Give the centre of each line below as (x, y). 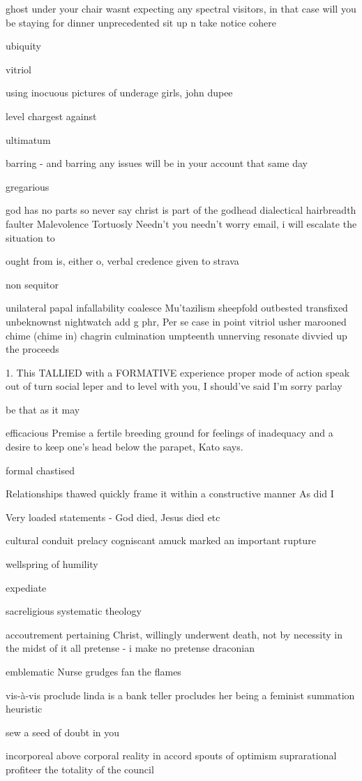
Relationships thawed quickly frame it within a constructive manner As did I (170, 494)
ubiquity (23, 46)
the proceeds (32, 349)
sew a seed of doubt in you (63, 732)
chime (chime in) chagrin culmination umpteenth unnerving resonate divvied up (176, 335)
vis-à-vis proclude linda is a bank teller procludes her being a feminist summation (180, 695)
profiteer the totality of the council (80, 769)
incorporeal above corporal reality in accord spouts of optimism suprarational (171, 756)
